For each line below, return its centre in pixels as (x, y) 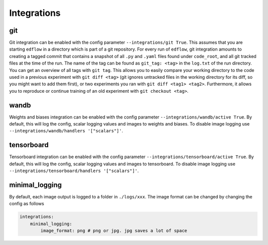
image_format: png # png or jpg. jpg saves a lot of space (114, 231)
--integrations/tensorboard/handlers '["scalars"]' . (74, 171)
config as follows (27, 204)
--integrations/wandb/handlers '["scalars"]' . (66, 131)
